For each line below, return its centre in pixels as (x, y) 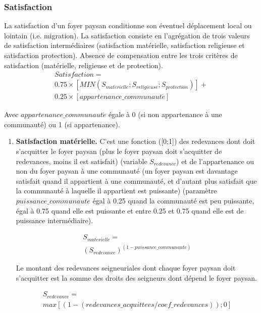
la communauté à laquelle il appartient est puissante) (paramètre (116, 191)
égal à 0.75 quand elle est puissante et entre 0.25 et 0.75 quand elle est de (130, 210)
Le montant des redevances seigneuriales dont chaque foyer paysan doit (126, 268)
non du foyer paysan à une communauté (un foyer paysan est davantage (127, 171)
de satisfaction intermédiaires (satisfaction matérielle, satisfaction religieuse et (124, 45)
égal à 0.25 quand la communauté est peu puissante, (173, 201)
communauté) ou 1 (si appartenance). (62, 124)
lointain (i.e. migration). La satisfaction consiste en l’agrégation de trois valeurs (127, 35)
